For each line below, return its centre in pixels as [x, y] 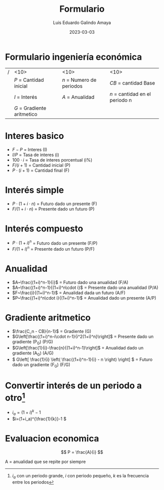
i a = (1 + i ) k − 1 [26, 413]
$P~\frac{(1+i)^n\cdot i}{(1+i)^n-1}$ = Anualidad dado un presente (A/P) [84, 298]
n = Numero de [79, 80]
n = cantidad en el [130, 94]
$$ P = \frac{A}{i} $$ [82, 452]
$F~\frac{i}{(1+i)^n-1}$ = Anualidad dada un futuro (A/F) [69, 293]
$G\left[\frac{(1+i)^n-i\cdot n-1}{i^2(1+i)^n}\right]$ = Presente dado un [83, 336]
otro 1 [15, 397]
